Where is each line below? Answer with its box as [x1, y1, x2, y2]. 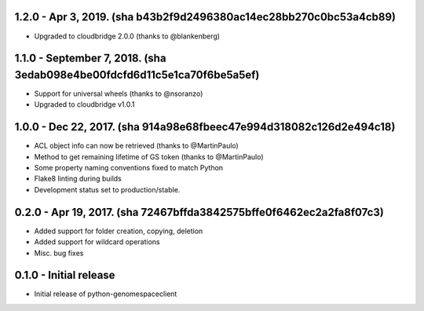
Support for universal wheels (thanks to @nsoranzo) [34, 89, 203, 98]
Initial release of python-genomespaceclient [34, 289, 177, 298]
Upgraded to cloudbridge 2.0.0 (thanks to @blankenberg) [34, 31, 220, 41]
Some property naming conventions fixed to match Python [34, 163, 224, 173]
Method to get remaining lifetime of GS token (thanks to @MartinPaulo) [34, 152, 264, 161]
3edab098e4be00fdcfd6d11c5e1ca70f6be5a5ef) [14, 68, 260, 82]
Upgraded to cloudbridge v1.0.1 [34, 100, 135, 109]
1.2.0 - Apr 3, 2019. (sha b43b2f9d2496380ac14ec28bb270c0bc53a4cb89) [14, 10, 397, 24]
